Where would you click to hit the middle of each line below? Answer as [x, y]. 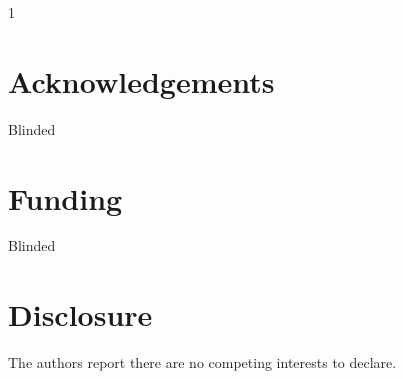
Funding [65, 197]
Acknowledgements [141, 80]
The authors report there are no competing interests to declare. [202, 362]
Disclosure [80, 314]
